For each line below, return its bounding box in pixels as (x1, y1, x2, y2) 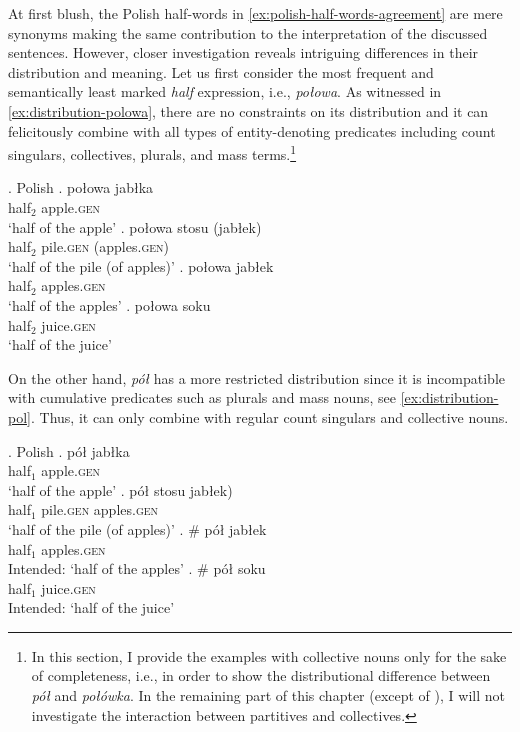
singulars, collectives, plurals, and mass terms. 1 (8, 141, 297, 164)
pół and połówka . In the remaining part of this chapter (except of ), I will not (31, 685, 505, 706)
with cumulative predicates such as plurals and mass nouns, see (8, 387, 396, 408)
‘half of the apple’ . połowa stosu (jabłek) (8, 216, 262, 237)
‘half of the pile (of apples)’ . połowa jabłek (8, 255, 274, 276)
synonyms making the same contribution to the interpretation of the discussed (8, 22, 488, 43)
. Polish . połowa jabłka (8, 177, 154, 198)
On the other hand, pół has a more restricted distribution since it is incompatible (8, 367, 505, 388)
